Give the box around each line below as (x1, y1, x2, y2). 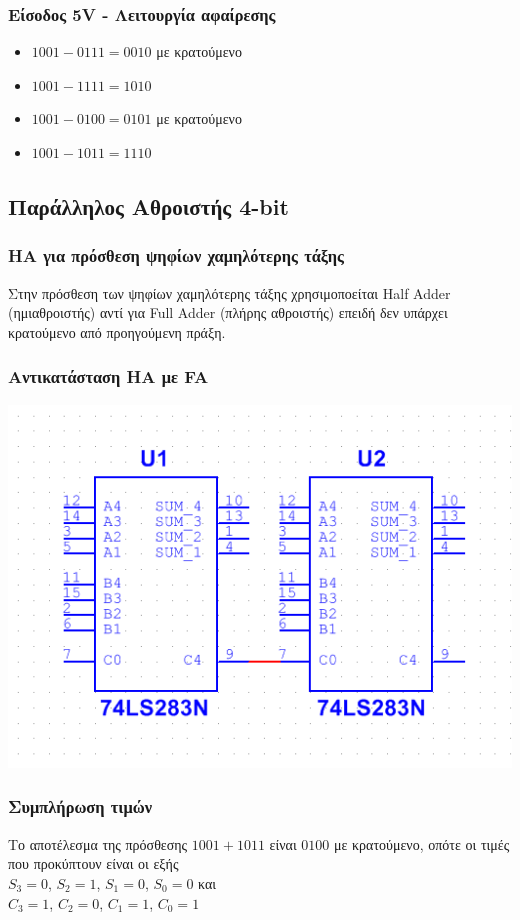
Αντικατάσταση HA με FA (8, 364, 209, 389)
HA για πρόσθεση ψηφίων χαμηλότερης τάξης (8, 243, 344, 268)
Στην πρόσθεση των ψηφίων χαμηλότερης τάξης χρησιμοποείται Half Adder (8, 282, 451, 303)
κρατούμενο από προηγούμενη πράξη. (8, 321, 226, 342)
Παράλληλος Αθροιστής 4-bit (8, 190, 289, 221)
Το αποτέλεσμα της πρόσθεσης (8, 833, 188, 854)
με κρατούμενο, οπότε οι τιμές (334, 833, 510, 854)
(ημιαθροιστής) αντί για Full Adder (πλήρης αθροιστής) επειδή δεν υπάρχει (8, 302, 448, 323)
